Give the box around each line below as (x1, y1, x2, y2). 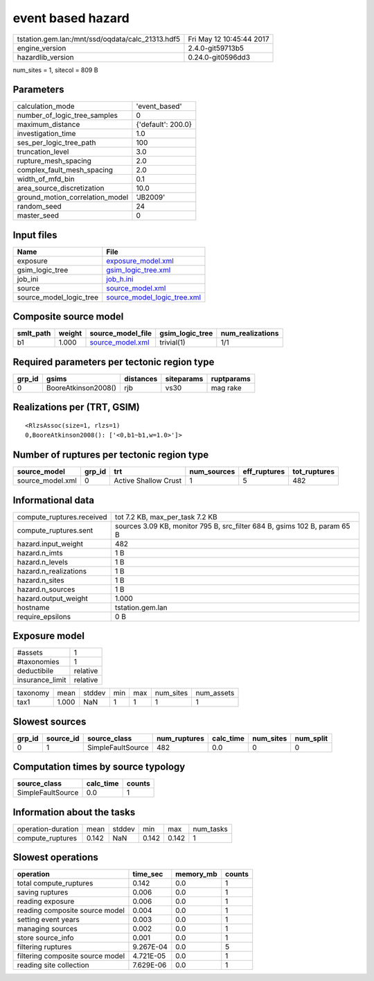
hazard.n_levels (17, 557, 69, 566)
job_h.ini (106, 274, 134, 284)
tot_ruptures (292, 467, 335, 476)
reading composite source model (17, 905, 125, 915)
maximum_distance (17, 120, 80, 130)
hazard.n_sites (17, 575, 65, 585)
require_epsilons (17, 611, 71, 621)
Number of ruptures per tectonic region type (12, 449, 209, 461)
